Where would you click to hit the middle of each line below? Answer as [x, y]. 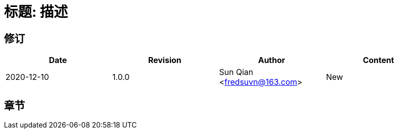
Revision [165, 60]
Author [272, 60]
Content [379, 60]
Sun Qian [236, 72]
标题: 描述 [36, 12]
